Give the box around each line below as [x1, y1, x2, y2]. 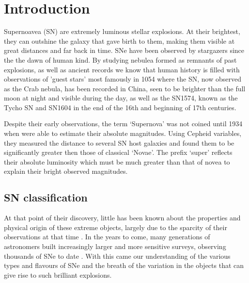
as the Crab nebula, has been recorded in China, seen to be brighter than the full [4, 83, 246, 93]
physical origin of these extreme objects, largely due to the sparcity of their [4, 222, 227, 232]
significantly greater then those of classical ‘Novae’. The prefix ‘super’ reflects [4, 147, 233, 157]
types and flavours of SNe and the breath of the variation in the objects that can [4, 260, 244, 270]
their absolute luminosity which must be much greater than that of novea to [4, 156, 230, 166]
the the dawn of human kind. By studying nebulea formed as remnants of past [4, 54, 237, 65]
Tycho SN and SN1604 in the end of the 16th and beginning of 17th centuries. [4, 102, 236, 112]
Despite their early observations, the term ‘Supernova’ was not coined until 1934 [4, 118, 243, 129]
